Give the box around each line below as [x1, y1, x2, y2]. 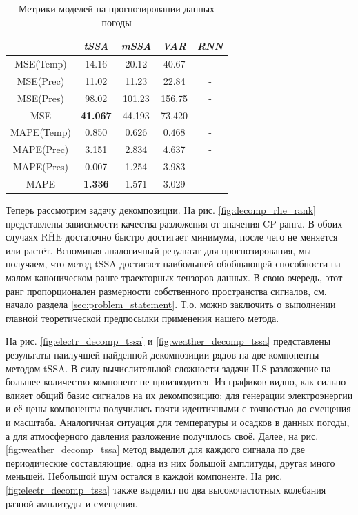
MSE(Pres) [17, 90, 64, 105]
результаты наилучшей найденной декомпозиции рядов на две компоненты [6, 347, 319, 361]
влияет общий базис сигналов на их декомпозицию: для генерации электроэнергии [6, 387, 353, 402]
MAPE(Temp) [10, 125, 71, 139]
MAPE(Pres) [12, 159, 68, 174]
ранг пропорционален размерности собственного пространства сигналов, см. [6, 283, 327, 298]
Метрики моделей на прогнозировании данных [19, 1, 215, 15]
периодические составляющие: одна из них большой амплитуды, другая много [6, 455, 335, 469]
